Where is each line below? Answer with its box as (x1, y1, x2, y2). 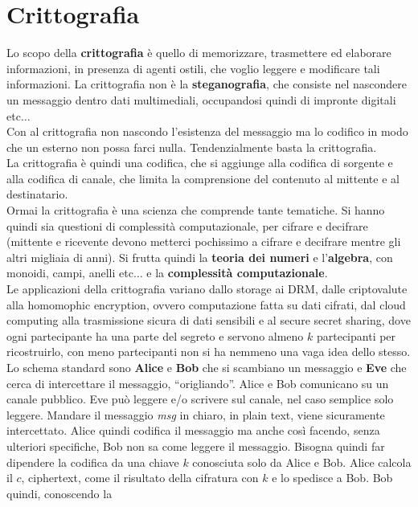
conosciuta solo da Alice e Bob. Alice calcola (192, 453, 412, 470)
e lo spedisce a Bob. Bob (272, 469, 393, 486)
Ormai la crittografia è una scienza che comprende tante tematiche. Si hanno (6, 202, 385, 219)
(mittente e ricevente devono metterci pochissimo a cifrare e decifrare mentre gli (6, 233, 401, 250)
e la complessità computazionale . (146, 264, 328, 281)
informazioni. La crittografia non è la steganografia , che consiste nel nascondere (6, 76, 407, 92)
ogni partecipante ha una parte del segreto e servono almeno (6, 327, 304, 344)
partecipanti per (316, 327, 396, 344)
